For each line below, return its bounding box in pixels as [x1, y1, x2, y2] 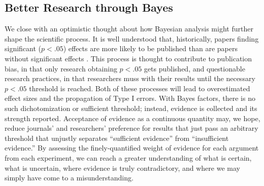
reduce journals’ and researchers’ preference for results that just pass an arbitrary [5, 123, 258, 133]
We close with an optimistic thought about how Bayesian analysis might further [5, 23, 253, 34]
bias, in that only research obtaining [5, 63, 117, 73]
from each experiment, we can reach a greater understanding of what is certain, [5, 152, 252, 163]
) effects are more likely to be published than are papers [63, 43, 238, 54]
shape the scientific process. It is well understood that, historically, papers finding [5, 33, 259, 44]
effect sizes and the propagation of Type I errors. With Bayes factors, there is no [5, 93, 255, 103]
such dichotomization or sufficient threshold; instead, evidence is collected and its [5, 102, 257, 113]
